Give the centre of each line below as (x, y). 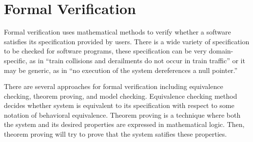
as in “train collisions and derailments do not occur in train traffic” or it (137, 60)
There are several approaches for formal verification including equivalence (114, 86)
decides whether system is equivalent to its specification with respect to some (119, 105)
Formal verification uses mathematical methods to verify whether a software (117, 32)
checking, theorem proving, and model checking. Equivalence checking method (121, 96)
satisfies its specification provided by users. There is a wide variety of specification (127, 41)
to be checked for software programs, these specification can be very (105, 51)
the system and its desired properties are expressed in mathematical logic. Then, (124, 124)
